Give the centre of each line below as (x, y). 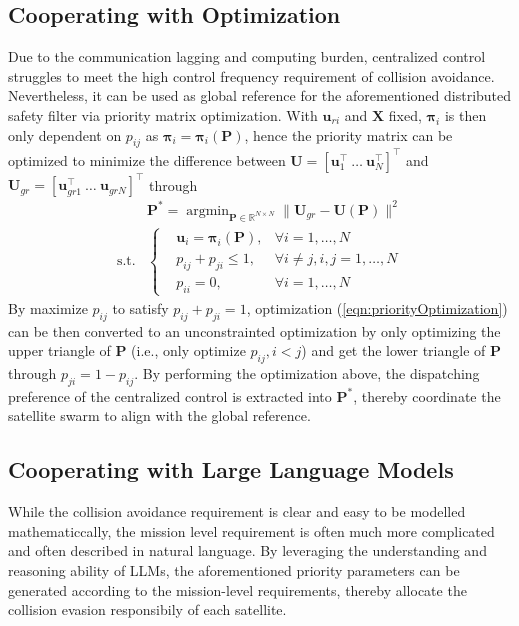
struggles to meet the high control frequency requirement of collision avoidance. (251, 75)
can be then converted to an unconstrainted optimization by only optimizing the (254, 330)
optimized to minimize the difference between (147, 159)
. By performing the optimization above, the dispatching (307, 373)
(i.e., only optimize (188, 350)
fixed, (405, 114)
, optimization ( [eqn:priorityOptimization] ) (377, 307)
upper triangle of (59, 350)
